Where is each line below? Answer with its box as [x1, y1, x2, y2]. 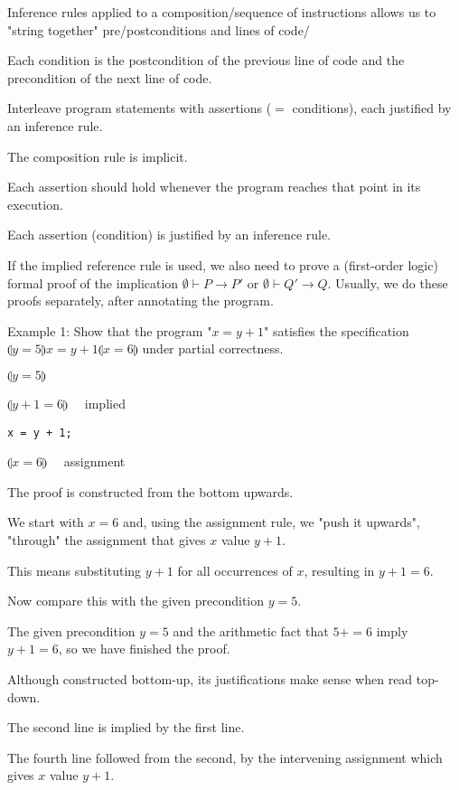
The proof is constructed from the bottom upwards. [7, 482, 294, 501]
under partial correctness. [142, 339, 284, 358]
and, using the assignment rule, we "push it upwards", [122, 513, 420, 531]
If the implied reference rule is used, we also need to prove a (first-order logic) [7, 255, 438, 274]
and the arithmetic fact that [173, 621, 329, 640]
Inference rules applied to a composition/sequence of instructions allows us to [7, 3, 436, 21]
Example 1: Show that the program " [7, 321, 212, 340]
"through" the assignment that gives [7, 530, 206, 549]
